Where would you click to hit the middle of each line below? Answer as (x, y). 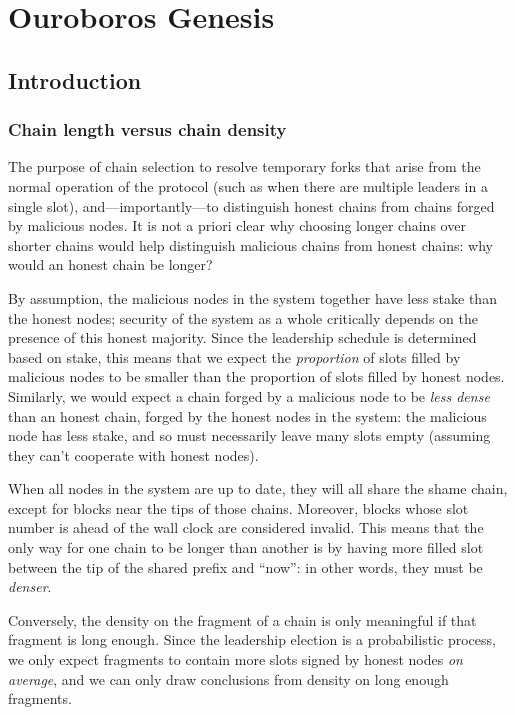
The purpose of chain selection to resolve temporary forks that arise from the (244, 166)
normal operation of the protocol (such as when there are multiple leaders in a (248, 185)
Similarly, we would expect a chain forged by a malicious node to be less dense (249, 395)
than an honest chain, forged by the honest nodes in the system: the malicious (247, 415)
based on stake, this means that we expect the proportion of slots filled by (234, 356)
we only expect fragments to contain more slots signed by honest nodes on (235, 659)
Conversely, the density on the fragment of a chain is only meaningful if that (242, 619)
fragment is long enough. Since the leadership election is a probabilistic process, (252, 639)
